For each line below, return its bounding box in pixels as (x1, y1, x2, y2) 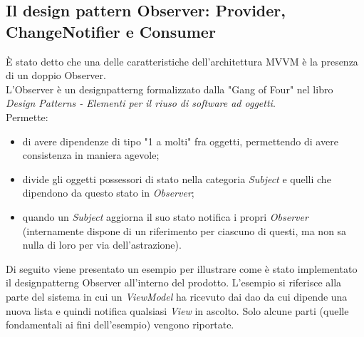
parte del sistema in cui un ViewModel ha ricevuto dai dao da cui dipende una (6, 289, 348, 304)
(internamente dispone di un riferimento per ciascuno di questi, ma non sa (22, 223, 347, 238)
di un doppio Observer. (6, 68, 106, 83)
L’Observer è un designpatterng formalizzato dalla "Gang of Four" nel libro (6, 81, 333, 96)
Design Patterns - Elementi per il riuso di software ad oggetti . (6, 95, 276, 110)
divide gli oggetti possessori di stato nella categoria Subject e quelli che (22, 171, 331, 186)
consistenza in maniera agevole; (22, 147, 160, 162)
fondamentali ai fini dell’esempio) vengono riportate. (6, 317, 234, 332)
